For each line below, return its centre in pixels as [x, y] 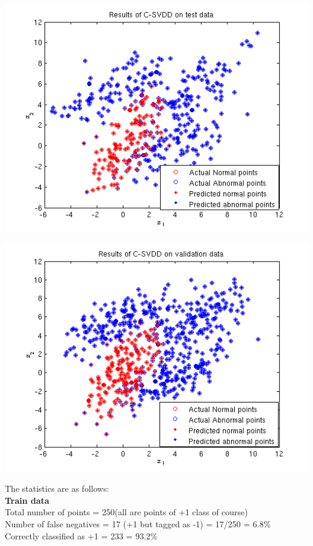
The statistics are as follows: [57, 488]
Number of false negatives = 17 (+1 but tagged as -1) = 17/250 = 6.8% [138, 523]
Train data [27, 500]
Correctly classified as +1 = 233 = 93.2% [81, 535]
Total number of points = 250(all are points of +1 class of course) [126, 512]
